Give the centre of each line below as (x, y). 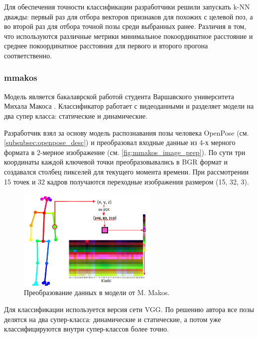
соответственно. (28, 55)
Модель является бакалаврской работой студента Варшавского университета (119, 96)
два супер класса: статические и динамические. (76, 115)
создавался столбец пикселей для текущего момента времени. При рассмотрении (127, 171)
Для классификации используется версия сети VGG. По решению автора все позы (129, 309)
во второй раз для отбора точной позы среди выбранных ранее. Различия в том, (125, 26)
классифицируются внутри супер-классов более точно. (86, 329)
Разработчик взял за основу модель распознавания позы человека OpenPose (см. (127, 132)
